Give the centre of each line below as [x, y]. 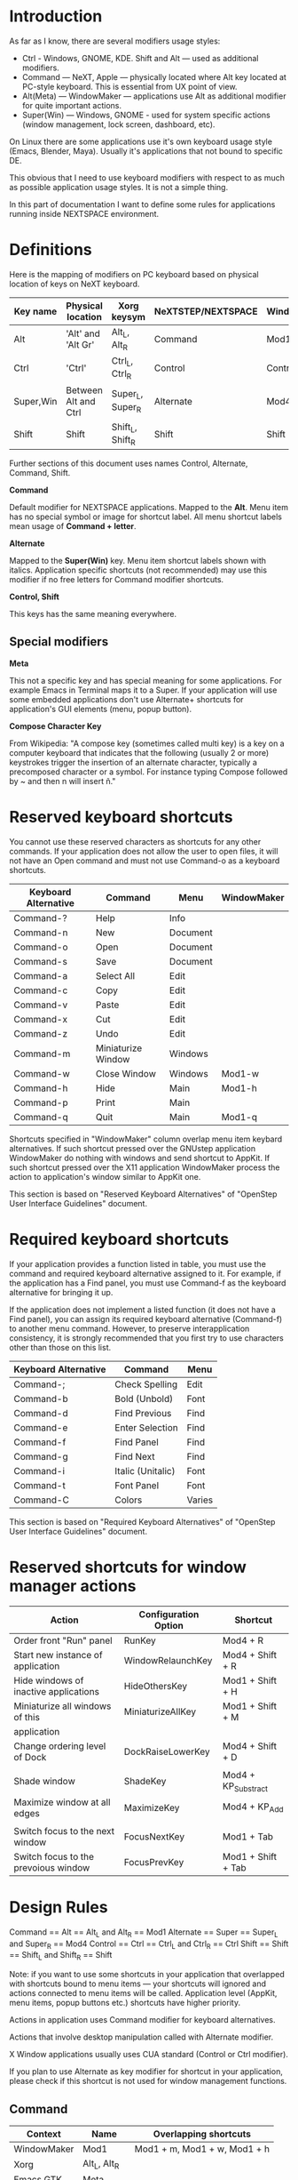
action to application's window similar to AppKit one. [105, 1176]
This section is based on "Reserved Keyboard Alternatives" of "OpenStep [143, 1194]
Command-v [41, 1005]
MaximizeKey [152, 1807]
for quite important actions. [72, 105]
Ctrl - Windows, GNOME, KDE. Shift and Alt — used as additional [140, 58]
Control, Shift [34, 597]
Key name [35, 311]
